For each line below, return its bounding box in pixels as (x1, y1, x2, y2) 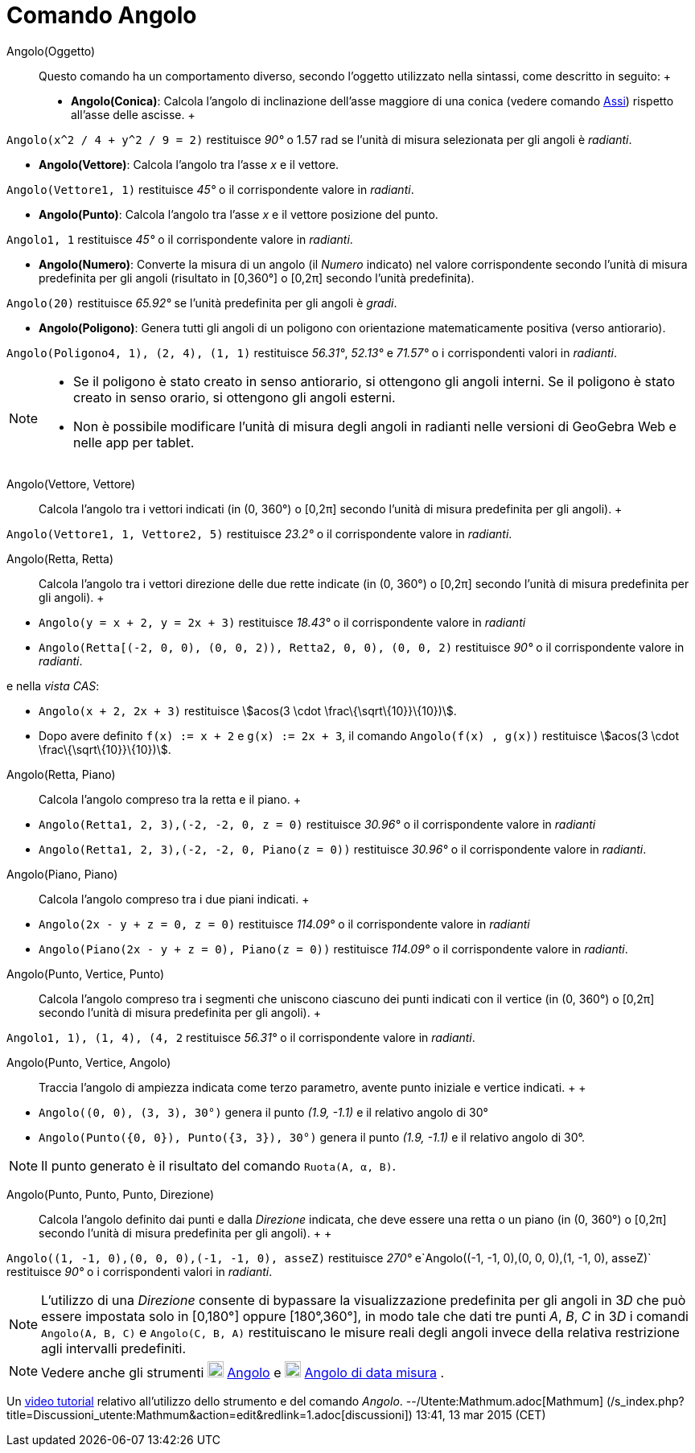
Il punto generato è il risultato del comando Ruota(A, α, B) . (41, 1157, 397, 1174)
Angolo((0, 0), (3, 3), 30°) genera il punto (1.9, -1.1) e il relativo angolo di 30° (39, 1105, 488, 1119)
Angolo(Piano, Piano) (6, 866, 118, 881)
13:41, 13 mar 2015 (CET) (415, 1407, 546, 1422)
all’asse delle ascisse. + (71, 107, 195, 121)
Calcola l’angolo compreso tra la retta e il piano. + (39, 792, 301, 806)
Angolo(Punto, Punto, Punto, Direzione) (6, 1187, 215, 1201)
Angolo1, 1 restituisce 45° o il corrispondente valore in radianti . (6, 232, 353, 246)
